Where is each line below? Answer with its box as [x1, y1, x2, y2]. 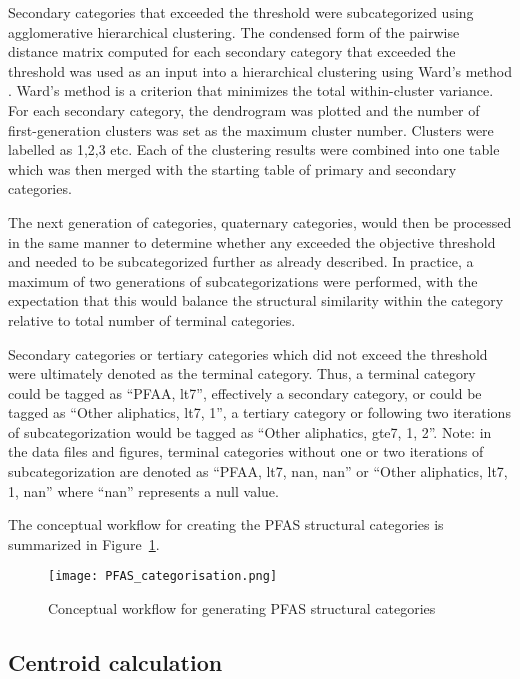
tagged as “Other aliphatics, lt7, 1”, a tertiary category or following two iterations [8, 402, 511, 423]
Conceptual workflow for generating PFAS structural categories [48, 598, 436, 619]
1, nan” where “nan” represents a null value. [8, 480, 279, 501]
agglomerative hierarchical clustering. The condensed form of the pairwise [8, 21, 460, 42]
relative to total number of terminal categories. [8, 309, 296, 330]
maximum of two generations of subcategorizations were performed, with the [8, 270, 478, 291]
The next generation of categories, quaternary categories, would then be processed [8, 211, 512, 232]
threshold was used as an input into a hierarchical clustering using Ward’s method [8, 60, 512, 81]
